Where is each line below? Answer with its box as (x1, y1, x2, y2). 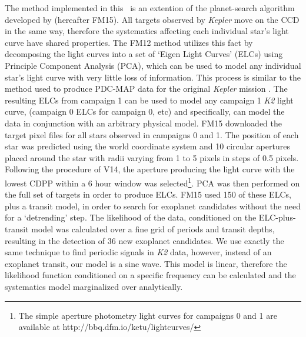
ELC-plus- (258, 211, 296, 223)
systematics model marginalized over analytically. (5, 280, 183, 292)
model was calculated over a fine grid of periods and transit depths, (31, 222, 275, 235)
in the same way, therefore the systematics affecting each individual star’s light (5, 25, 289, 37)
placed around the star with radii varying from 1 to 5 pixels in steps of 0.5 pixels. (5, 151, 299, 164)
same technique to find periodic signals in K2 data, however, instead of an (5, 246, 272, 258)
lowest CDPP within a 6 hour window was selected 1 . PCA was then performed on (5, 175, 300, 189)
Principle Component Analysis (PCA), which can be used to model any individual (5, 59, 301, 71)
